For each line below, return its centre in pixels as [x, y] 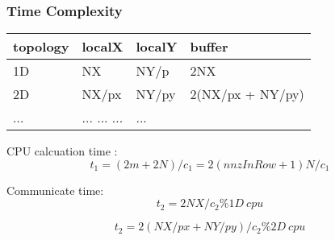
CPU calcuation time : [62, 151]
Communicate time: [55, 190]
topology [41, 47]
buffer [209, 47]
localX [103, 47]
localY [157, 47]
